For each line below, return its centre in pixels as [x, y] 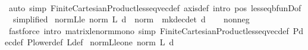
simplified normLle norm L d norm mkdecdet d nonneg [131, 19]
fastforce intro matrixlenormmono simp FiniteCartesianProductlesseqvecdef [149, 30]
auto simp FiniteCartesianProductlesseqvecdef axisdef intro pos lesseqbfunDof [155, 7]
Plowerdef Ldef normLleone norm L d [100, 42]
